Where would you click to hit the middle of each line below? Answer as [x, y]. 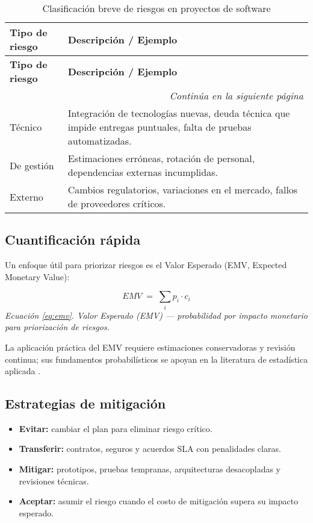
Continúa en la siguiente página [236, 96]
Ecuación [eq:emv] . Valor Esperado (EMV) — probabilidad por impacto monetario [156, 315]
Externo [26, 196]
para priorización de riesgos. [57, 327]
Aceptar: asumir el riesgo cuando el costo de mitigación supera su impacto [159, 501]
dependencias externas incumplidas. [143, 172]
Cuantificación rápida [73, 240]
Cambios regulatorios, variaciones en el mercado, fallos [183, 189]
